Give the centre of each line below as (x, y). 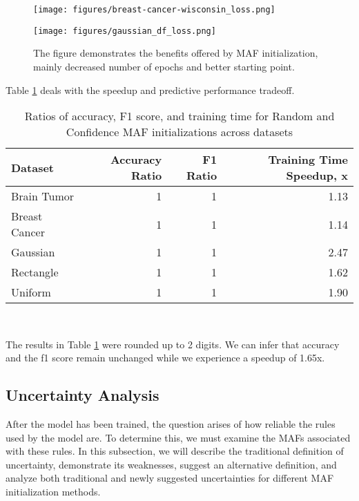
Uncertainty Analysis (83, 395)
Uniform (31, 292)
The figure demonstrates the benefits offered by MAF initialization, (176, 53)
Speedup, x (317, 176)
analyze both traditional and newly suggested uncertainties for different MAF (170, 478)
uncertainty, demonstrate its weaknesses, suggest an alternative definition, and (171, 464)
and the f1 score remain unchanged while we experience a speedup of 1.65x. (165, 358)
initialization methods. (53, 492)
